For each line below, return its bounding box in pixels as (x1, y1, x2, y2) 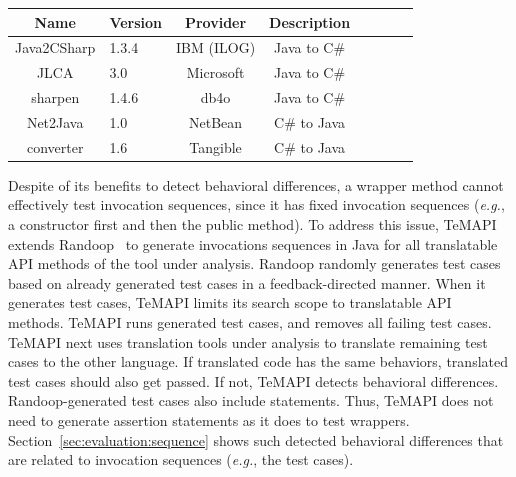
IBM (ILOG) (176, 37, 256, 58)
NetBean (189, 111, 243, 132)
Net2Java (26, 111, 84, 132)
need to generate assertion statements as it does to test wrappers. (8, 409, 410, 430)
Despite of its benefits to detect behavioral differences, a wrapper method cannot (8, 174, 504, 195)
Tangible (189, 136, 242, 157)
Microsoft (186, 62, 245, 83)
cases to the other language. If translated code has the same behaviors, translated (8, 351, 508, 372)
